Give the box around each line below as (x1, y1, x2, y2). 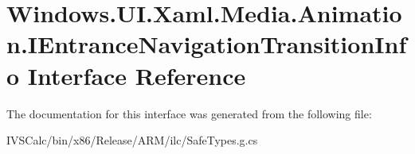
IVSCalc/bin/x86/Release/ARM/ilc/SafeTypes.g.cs (6, 132, 258, 148)
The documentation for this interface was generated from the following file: (6, 105, 372, 121)
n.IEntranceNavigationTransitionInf (6, 28, 407, 60)
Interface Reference (27, 59, 246, 91)
